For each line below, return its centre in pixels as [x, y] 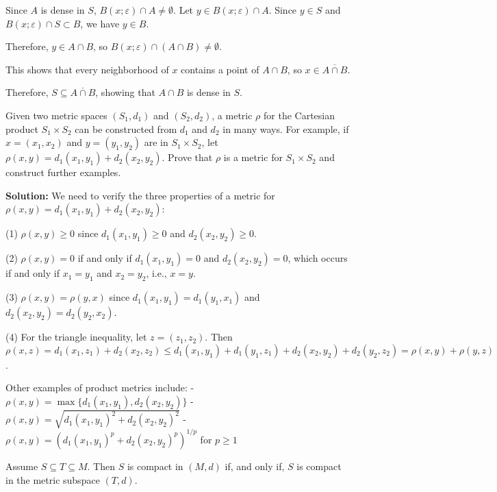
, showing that [125, 92]
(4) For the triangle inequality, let [76, 337]
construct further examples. [63, 172]
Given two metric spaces [56, 115]
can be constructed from [126, 128]
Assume [22, 466]
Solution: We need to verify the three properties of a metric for [140, 195]
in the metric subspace [53, 479]
